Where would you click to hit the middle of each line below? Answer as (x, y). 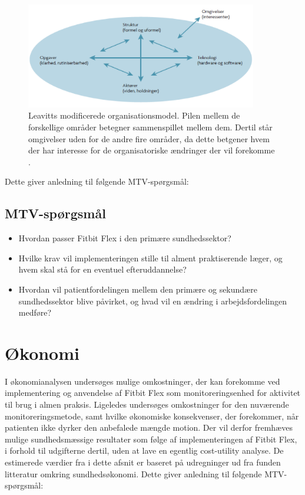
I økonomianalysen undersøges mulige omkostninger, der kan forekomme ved (142, 381)
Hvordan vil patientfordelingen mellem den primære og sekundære (138, 289)
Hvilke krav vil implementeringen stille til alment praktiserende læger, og (150, 258)
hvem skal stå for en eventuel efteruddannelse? (102, 269)
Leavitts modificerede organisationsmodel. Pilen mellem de (134, 115)
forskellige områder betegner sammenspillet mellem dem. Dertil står (150, 127)
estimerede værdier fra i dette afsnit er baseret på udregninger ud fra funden (143, 462)
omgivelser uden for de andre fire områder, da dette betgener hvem (149, 138)
